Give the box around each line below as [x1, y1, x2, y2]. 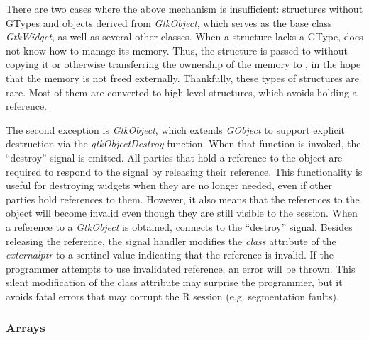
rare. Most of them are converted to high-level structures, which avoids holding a [6, 84, 358, 99]
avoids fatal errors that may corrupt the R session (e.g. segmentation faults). [6, 288, 339, 303]
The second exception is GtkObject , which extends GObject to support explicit [6, 122, 345, 137]
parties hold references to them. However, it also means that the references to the [6, 191, 360, 206]
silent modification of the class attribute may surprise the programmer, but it [6, 275, 343, 290]
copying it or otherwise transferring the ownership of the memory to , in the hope [6, 57, 361, 72]
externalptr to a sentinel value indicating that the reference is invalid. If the [6, 247, 334, 262]
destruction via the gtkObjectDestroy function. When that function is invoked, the [6, 136, 361, 151]
